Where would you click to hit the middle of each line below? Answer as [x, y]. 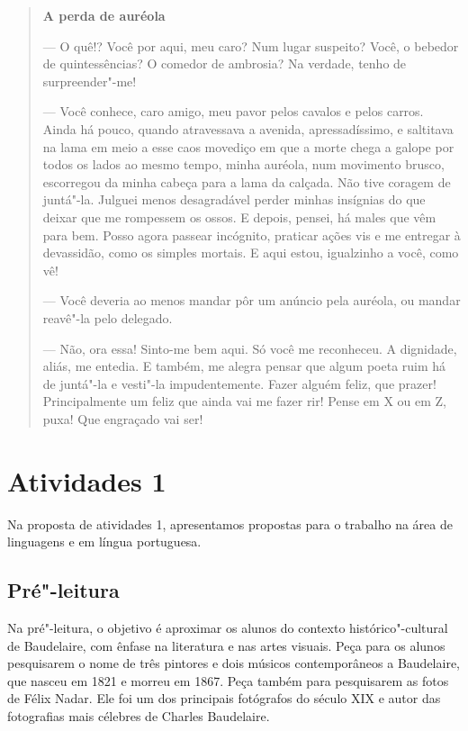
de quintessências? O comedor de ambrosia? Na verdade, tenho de [225, 63]
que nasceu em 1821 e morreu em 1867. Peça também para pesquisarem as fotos [228, 680]
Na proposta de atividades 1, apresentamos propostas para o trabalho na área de [230, 523]
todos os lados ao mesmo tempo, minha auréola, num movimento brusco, [243, 164]
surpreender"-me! [90, 81]
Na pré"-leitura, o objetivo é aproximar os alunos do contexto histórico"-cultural [228, 627]
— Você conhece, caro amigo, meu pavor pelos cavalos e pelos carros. [233, 111]
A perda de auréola [104, 15]
